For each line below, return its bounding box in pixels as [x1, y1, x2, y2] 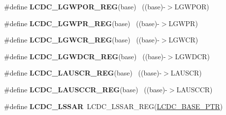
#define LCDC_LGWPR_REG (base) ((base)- [4, 18, 160, 28]
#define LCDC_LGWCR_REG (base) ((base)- [4, 35, 160, 45]
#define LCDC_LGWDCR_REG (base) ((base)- [4, 51, 166, 61]
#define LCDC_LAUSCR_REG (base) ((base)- [4, 68, 162, 78]
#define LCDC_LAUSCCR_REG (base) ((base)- [4, 84, 167, 94]
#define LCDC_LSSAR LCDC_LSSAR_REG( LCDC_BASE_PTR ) [4, 101, 223, 111]
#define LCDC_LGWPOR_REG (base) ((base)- [4, 1, 165, 11]
